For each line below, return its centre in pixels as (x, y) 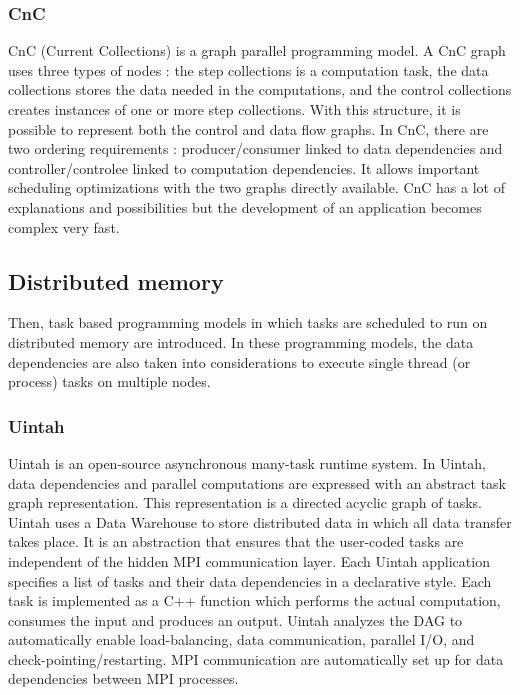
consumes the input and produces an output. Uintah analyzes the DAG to (235, 619)
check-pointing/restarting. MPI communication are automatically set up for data (256, 658)
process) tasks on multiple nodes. (109, 381)
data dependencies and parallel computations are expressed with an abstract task (257, 482)
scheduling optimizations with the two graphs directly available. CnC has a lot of (256, 187)
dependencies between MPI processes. (123, 678)
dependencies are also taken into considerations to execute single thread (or (239, 361)
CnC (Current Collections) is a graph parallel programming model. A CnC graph (257, 50)
